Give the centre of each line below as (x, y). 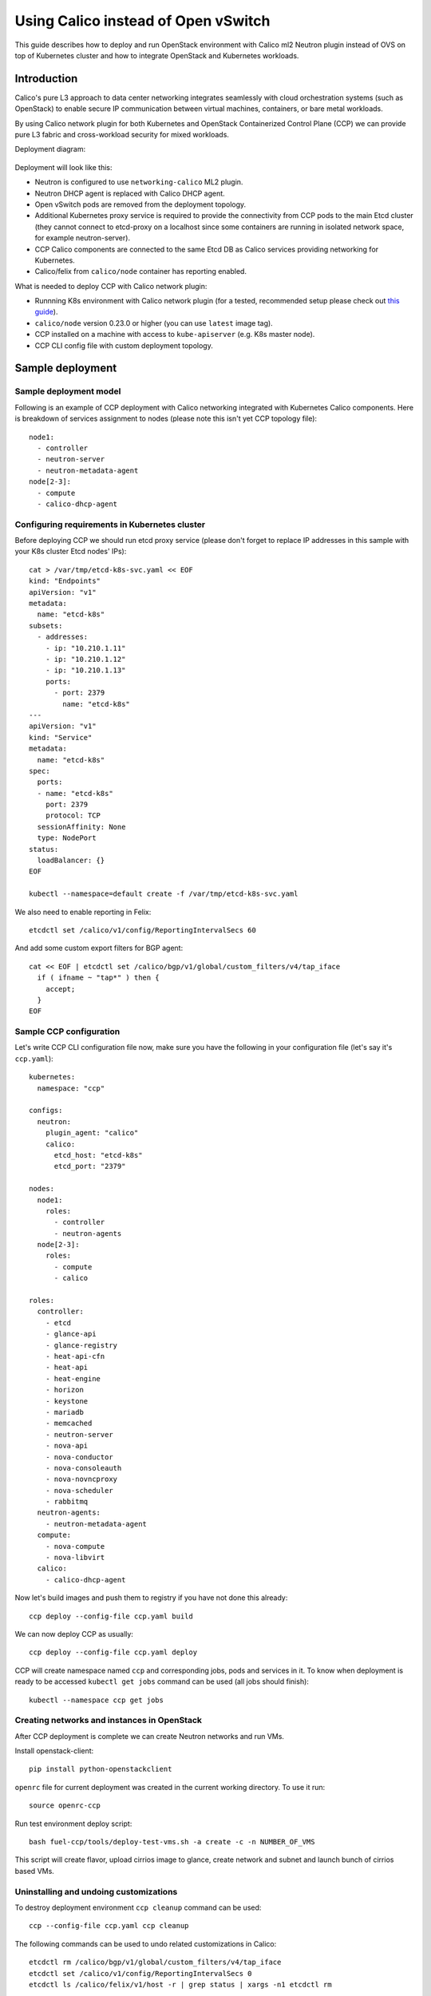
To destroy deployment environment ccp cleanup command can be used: (138, 1907)
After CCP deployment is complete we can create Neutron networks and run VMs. (150, 1736)
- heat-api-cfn (75, 1356)
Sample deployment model (68, 391)
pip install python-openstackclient (101, 1769)
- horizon (64, 1390)
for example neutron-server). (83, 238)
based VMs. (35, 1871)
